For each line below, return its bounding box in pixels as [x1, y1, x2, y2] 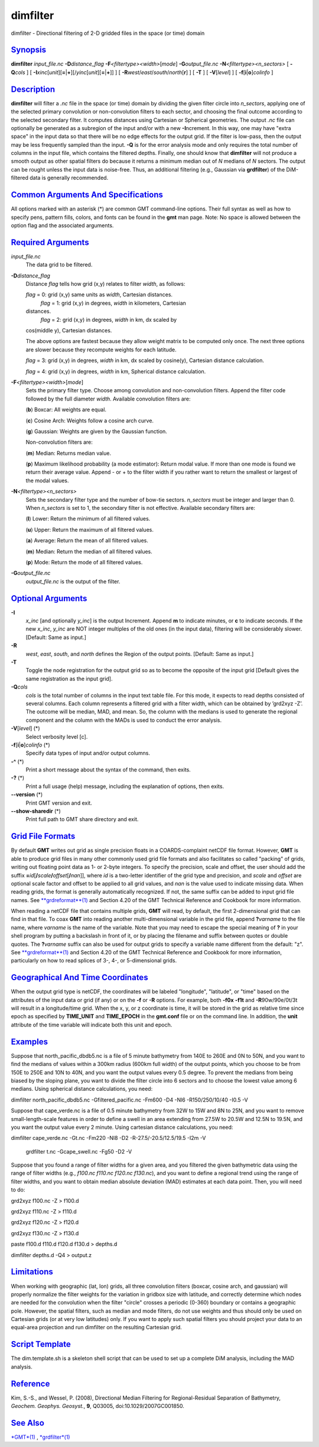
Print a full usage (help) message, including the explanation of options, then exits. [25, 783, 224, 790]
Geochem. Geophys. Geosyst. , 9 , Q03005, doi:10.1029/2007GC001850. [11, 1403, 184, 1410]
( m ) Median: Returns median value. [25, 450, 112, 457]
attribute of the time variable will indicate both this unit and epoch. [11, 1021, 172, 1028]
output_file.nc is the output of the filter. [25, 577, 121, 585]
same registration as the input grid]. [25, 675, 113, 682]
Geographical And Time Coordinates [11, 973, 148, 983]
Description [11, 84, 56, 94]
